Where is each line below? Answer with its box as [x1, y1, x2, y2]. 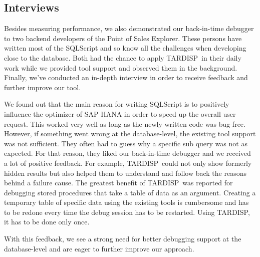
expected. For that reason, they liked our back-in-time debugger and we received [4, 148, 251, 158]
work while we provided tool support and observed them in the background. [4, 62, 237, 73]
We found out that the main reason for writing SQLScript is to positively [4, 99, 229, 109]
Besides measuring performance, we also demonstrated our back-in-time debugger [4, 23, 254, 34]
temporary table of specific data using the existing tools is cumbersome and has [4, 197, 249, 207]
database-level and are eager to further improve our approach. [4, 243, 194, 253]
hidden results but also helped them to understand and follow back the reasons [4, 167, 246, 178]
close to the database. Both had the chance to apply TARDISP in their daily [4, 52, 241, 63]
